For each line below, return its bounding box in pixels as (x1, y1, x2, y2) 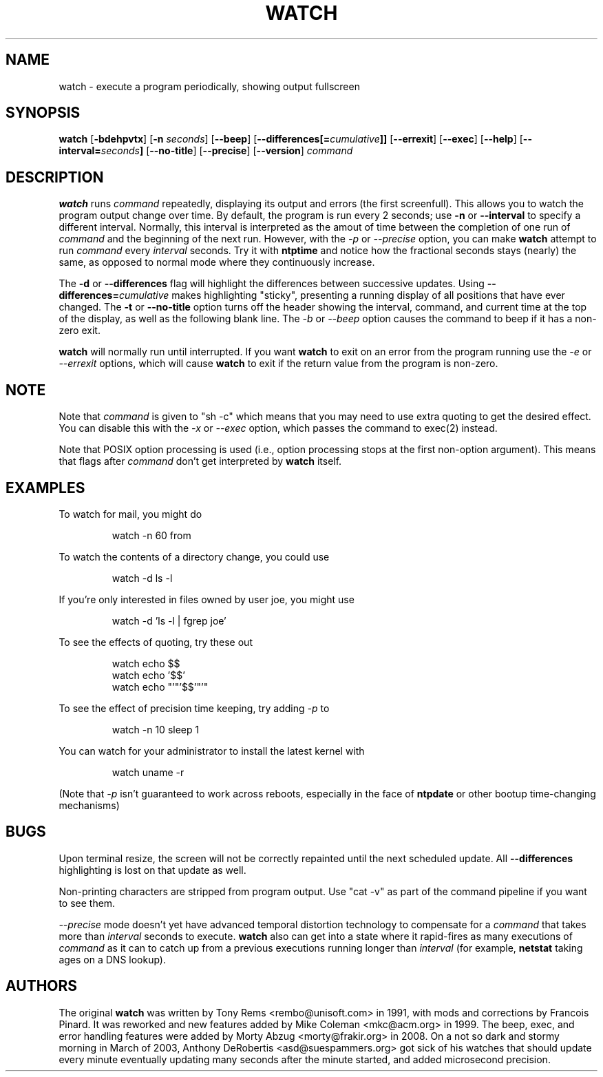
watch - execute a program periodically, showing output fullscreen (59, 80, 360, 92)
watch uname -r (112, 766, 184, 778)
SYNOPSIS (6, 104, 81, 122)
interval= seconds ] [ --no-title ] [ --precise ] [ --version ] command (59, 145, 353, 157)
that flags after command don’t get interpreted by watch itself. (59, 455, 342, 468)
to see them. (59, 897, 116, 909)
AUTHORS (6, 977, 78, 995)
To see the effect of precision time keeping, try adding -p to (59, 702, 330, 714)
